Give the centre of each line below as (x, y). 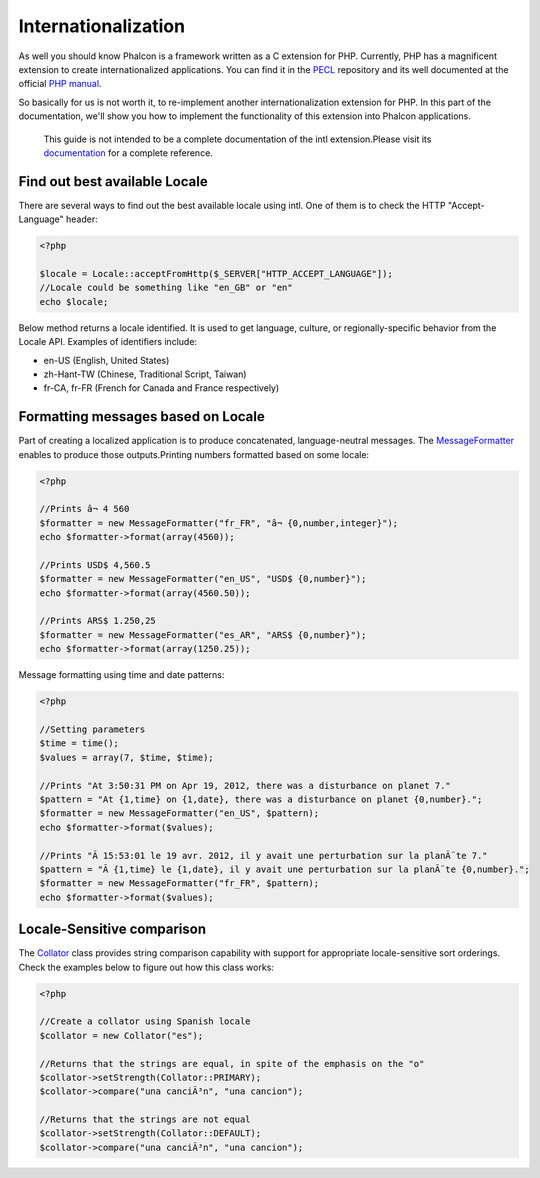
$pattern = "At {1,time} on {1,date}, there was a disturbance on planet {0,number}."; (261, 799)
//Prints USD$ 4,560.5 (95, 564)
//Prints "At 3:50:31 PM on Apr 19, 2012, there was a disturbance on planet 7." (245, 785)
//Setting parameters (92, 729)
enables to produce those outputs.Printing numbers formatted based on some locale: (194, 454)
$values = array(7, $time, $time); (126, 757)
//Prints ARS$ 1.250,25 (98, 621)
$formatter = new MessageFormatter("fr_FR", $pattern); (179, 883)
